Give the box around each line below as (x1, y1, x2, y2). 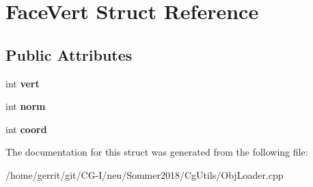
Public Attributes (5, 44, 133, 65)
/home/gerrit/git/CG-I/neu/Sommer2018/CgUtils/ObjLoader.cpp (5, 167, 284, 182)
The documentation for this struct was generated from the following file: (5, 145, 308, 159)
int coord (5, 121, 47, 136)
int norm (5, 99, 46, 113)
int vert (5, 76, 40, 90)
